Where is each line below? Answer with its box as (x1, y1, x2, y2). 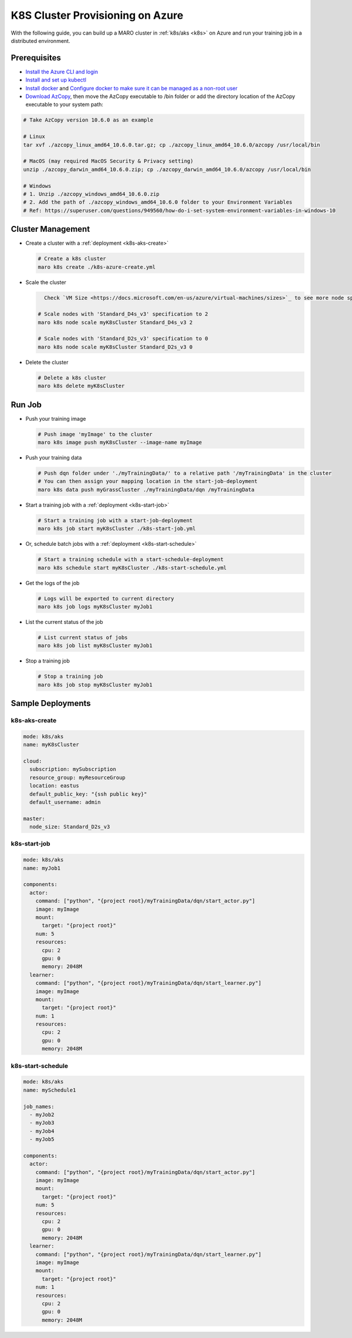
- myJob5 (29, 1136, 55, 1143)
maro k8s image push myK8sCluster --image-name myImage (38, 439, 202, 446)
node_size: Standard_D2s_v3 (29, 823, 110, 830)
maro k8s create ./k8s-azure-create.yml (38, 263, 155, 270)
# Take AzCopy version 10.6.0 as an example (23, 117, 154, 123)
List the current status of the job (25, 618, 103, 625)
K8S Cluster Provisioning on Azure (11, 9, 184, 22)
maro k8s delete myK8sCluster (38, 383, 125, 390)
